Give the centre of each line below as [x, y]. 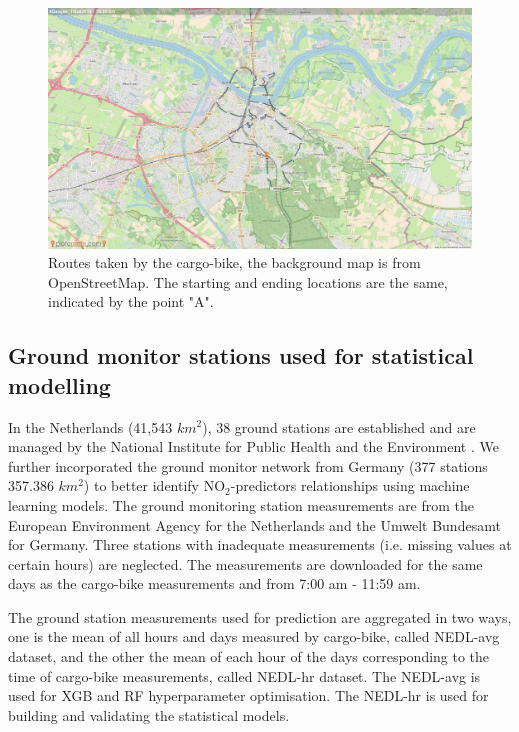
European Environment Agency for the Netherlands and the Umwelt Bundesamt [254, 524]
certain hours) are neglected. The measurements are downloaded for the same [245, 563]
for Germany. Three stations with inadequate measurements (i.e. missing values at [260, 544]
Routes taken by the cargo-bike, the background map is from [234, 262]
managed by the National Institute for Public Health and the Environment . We [253, 446]
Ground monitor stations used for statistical [241, 355]
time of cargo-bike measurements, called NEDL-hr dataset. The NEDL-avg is [244, 675]
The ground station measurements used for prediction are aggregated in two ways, [260, 616]
